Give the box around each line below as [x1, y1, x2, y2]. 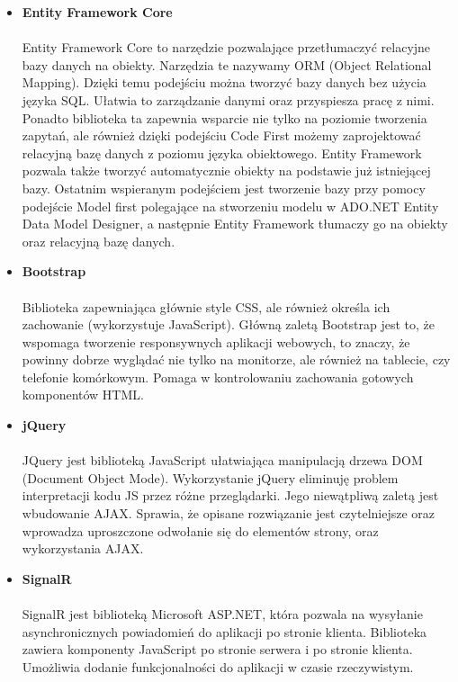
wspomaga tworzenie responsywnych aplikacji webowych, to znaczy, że [22, 332, 410, 351]
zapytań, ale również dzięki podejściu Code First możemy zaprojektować [22, 126, 421, 145]
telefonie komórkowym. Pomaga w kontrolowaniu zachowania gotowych [22, 367, 414, 386]
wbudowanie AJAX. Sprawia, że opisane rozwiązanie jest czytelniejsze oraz [22, 504, 436, 523]
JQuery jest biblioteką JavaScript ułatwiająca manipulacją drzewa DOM [22, 451, 423, 470]
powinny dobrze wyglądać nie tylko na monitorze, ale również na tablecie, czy [22, 350, 451, 369]
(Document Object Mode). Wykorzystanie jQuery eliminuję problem [22, 468, 399, 487]
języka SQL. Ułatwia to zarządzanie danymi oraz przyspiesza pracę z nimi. [22, 90, 435, 109]
